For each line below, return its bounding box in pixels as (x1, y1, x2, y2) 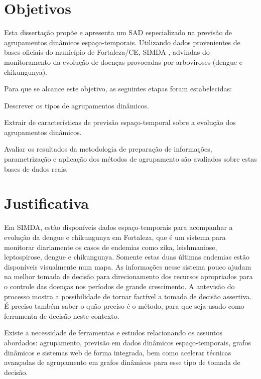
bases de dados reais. (4, 163, 68, 174)
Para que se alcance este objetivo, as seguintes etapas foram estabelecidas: (4, 83, 232, 94)
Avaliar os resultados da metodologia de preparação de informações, (4, 144, 212, 154)
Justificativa (4, 193, 89, 213)
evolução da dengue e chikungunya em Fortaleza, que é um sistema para (4, 231, 226, 242)
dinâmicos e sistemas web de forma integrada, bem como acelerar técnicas (4, 347, 231, 357)
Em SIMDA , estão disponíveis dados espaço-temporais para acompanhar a (4, 222, 233, 232)
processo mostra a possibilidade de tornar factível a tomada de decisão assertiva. (4, 291, 252, 301)
